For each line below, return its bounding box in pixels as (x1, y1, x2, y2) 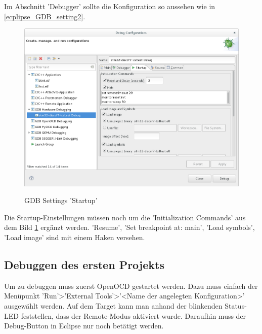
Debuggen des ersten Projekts (4, 257, 164, 273)
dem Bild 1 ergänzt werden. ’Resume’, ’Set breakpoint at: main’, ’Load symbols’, (4, 222, 255, 232)
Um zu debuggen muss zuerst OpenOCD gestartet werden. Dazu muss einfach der (4, 280, 258, 291)
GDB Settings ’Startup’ (24, 195, 98, 206)
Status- (225, 300, 247, 311)
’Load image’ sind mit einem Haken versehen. (4, 232, 145, 243)
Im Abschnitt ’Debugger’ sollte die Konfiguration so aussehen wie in (4, 1, 215, 11)
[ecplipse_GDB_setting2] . (4, 11, 85, 21)
